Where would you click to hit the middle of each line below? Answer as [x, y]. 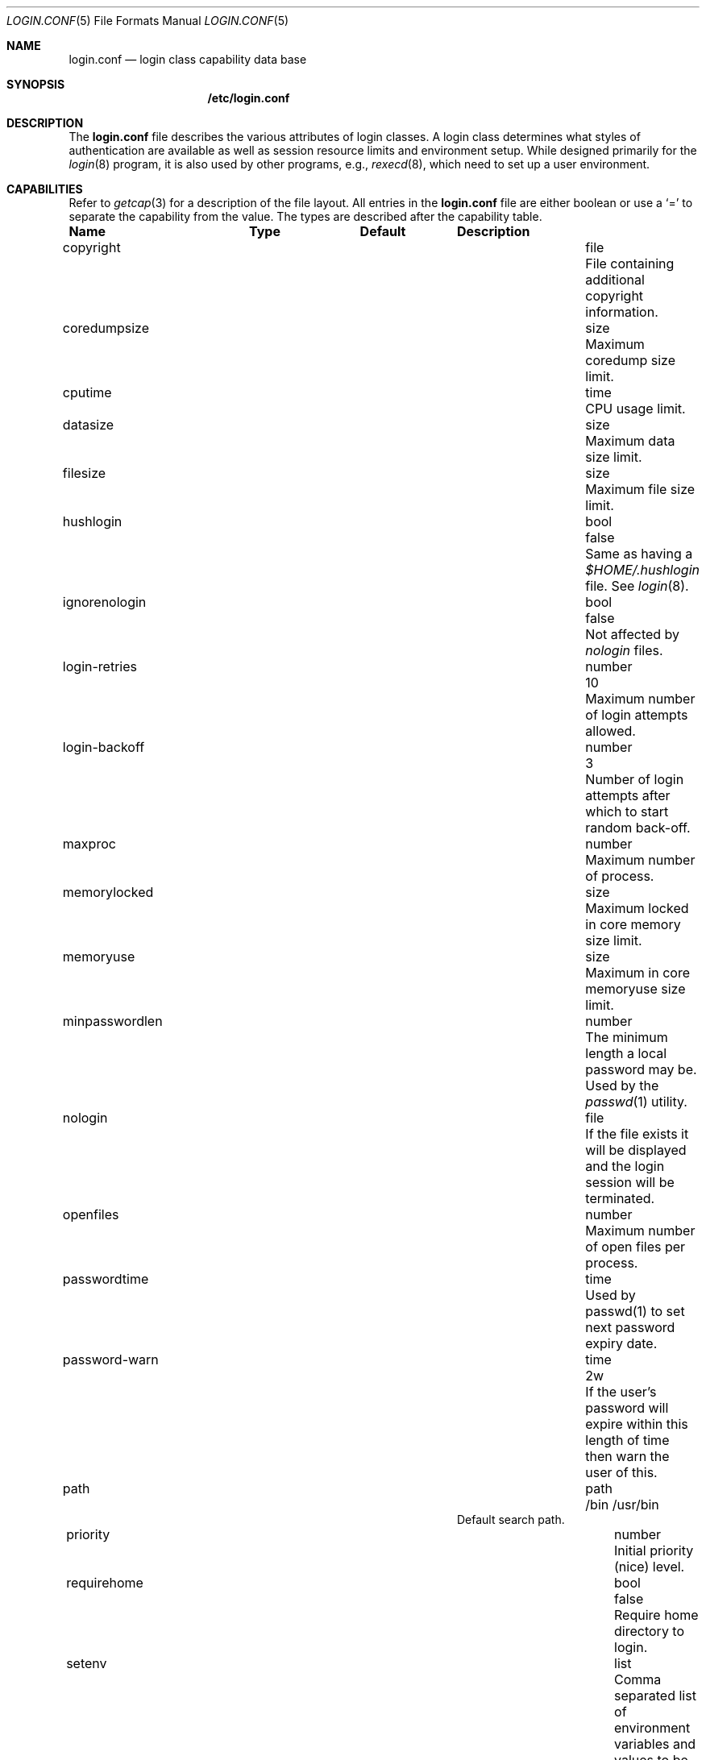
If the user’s [621, 1392]
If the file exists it [637, 1134]
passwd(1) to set [635, 1311]
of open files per [635, 1247]
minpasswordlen [112, 1021]
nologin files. [624, 650]
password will [627, 1408]
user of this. [621, 1472]
